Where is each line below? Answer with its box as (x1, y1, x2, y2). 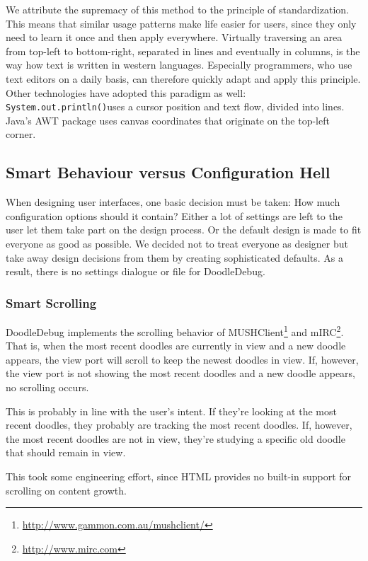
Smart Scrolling (6, 294, 97, 311)
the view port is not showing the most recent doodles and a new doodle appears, (6, 366, 355, 381)
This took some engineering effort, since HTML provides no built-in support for (6, 468, 352, 483)
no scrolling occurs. (6, 380, 89, 395)
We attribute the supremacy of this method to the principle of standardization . (6, 2, 350, 16)
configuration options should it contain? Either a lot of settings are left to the (6, 208, 343, 223)
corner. (6, 127, 36, 141)
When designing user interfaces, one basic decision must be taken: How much (6, 195, 340, 209)
